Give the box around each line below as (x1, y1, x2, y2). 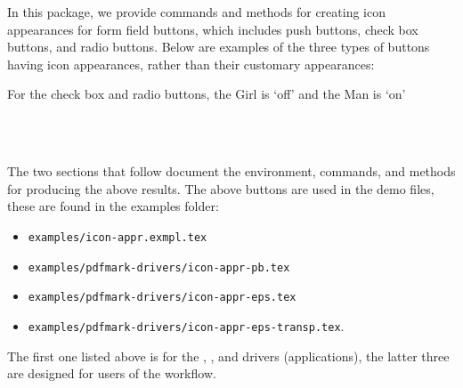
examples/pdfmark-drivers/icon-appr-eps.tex (28, 291, 296, 304)
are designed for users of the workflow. (7, 364, 216, 383)
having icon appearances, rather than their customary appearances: (7, 54, 375, 73)
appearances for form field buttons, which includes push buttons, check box (7, 20, 418, 38)
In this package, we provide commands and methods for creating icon (7, 3, 386, 20)
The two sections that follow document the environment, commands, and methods (7, 162, 456, 181)
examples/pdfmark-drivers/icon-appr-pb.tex (28, 261, 290, 274)
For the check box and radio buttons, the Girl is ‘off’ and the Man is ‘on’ (7, 85, 406, 103)
